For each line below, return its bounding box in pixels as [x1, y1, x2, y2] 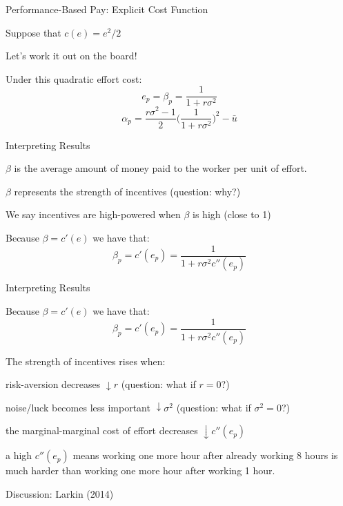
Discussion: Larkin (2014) [6, 486, 114, 500]
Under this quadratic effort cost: [6, 71, 142, 86]
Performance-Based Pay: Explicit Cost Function [6, 2, 208, 16]
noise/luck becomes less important [6, 400, 150, 414]
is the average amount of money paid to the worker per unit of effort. [14, 161, 307, 175]
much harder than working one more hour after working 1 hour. [6, 463, 275, 478]
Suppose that [6, 25, 61, 39]
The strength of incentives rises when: [6, 353, 166, 368]
